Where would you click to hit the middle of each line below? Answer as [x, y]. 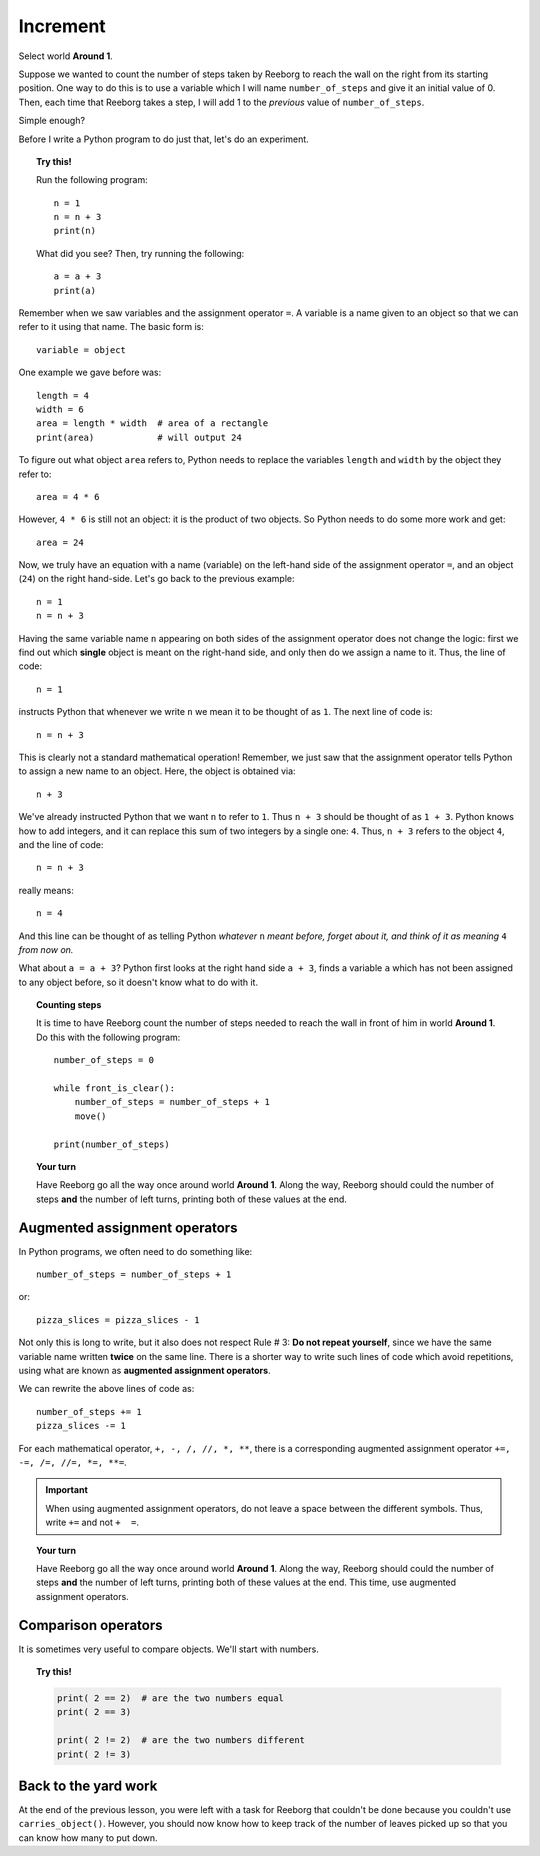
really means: [46, 890]
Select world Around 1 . [66, 56]
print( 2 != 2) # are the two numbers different [180, 1740]
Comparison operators [90, 1625]
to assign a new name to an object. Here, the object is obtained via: [157, 771]
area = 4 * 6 [68, 496]
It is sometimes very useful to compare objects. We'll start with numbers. [169, 1649]
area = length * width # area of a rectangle [152, 423]
